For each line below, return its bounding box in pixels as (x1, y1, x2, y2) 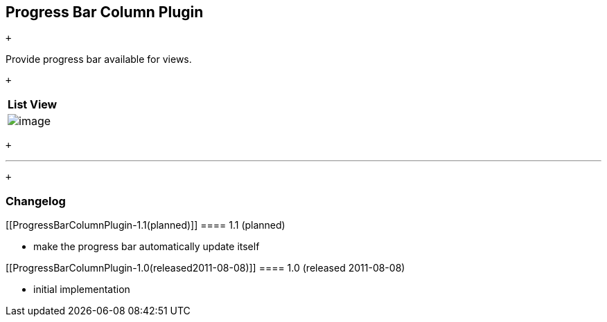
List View (8, 97, 58, 112)
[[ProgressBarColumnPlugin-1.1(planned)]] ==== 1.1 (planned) (6, 219, 285, 231)
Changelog (6, 193, 66, 208)
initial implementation (33, 283, 130, 296)
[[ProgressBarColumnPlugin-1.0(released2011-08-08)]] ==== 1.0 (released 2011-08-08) (6, 262, 405, 274)
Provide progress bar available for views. (6, 53, 192, 66)
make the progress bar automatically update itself (33, 240, 260, 253)
